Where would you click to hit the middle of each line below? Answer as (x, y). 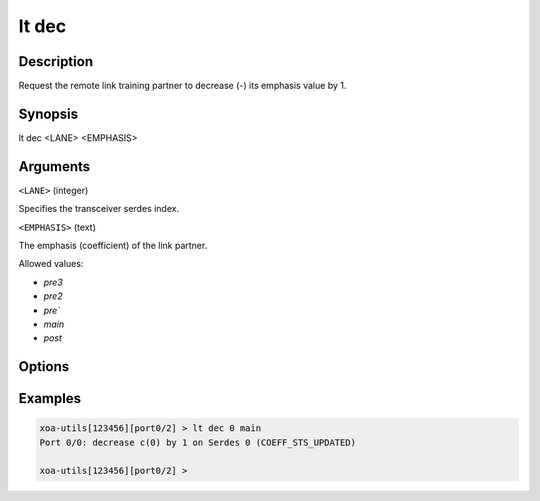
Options (44, 366)
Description (56, 61)
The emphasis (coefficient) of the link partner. (113, 246)
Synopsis (48, 113)
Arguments (54, 166)
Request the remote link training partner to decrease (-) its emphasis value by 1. (182, 86)
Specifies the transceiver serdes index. (99, 209)
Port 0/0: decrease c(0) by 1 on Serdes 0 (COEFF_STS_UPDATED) (198, 442)
